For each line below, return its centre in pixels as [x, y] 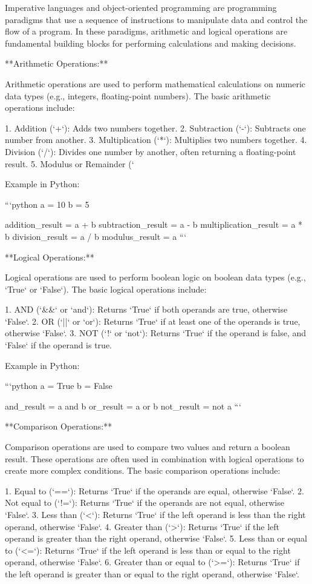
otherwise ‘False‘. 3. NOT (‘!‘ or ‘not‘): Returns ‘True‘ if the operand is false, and [156, 333]
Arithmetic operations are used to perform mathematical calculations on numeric [155, 83]
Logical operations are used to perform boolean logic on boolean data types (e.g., [155, 277]
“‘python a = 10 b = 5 [47, 204]
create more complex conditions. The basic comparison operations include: [143, 470]
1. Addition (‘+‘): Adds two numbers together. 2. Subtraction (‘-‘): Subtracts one [155, 128]
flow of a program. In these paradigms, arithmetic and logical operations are [146, 31]
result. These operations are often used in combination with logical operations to [154, 458]
